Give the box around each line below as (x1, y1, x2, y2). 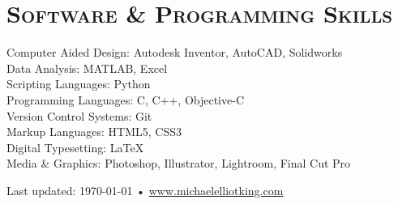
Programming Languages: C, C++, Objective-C (6, 91, 244, 108)
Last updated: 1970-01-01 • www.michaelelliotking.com (6, 181, 284, 198)
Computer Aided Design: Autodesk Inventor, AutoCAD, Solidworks (6, 44, 343, 61)
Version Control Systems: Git (6, 107, 152, 124)
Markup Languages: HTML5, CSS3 (6, 123, 182, 140)
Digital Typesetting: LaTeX (6, 138, 144, 155)
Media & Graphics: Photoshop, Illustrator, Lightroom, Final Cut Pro (6, 155, 351, 172)
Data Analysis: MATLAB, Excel (6, 59, 168, 76)
